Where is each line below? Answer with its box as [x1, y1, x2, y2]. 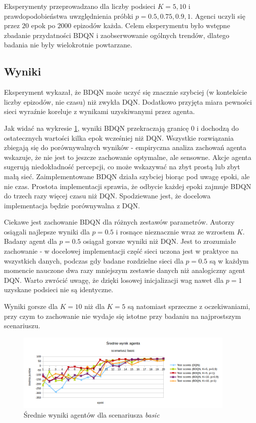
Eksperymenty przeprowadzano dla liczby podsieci [4, 1, 155, 11]
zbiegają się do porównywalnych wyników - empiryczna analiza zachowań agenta [4, 142, 247, 153]
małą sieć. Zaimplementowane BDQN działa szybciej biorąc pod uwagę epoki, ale [4, 171, 250, 181]
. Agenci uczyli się [190, 10, 246, 21]
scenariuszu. [4, 320, 40, 331]
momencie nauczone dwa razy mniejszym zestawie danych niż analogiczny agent [4, 265, 245, 275]
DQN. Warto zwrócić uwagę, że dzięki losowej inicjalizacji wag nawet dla [4, 274, 224, 285]
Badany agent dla [4, 236, 57, 246]
